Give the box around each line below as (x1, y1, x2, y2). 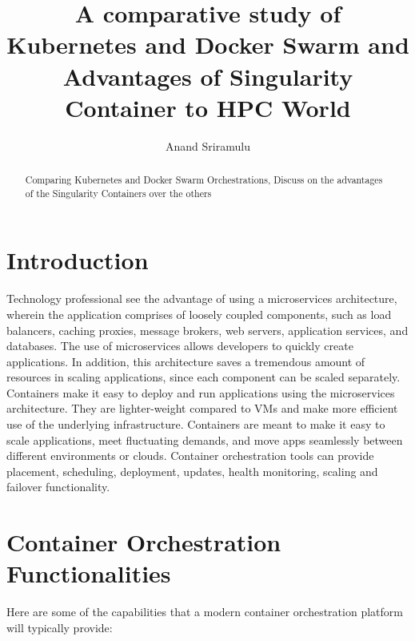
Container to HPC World (65, 91, 351, 123)
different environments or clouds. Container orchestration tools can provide (6, 447, 374, 464)
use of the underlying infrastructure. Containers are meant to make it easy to (6, 416, 385, 433)
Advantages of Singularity (62, 59, 353, 92)
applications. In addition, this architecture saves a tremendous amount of (6, 353, 365, 369)
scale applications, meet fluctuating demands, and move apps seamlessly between (6, 431, 403, 448)
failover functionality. (6, 478, 110, 495)
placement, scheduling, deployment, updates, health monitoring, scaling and (6, 462, 378, 479)
